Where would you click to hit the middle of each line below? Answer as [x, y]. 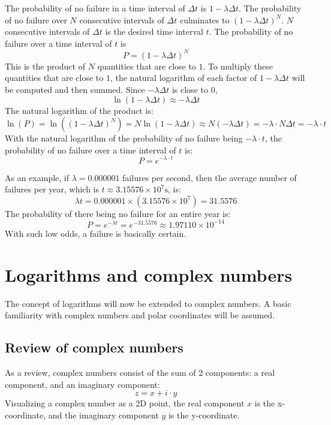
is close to [190, 90]
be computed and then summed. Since [75, 90]
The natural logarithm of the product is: [79, 110]
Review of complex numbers [94, 347]
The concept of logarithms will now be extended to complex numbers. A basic [148, 303]
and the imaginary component [103, 415]
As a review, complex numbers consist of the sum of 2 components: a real [140, 372]
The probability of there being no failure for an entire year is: [118, 213]
